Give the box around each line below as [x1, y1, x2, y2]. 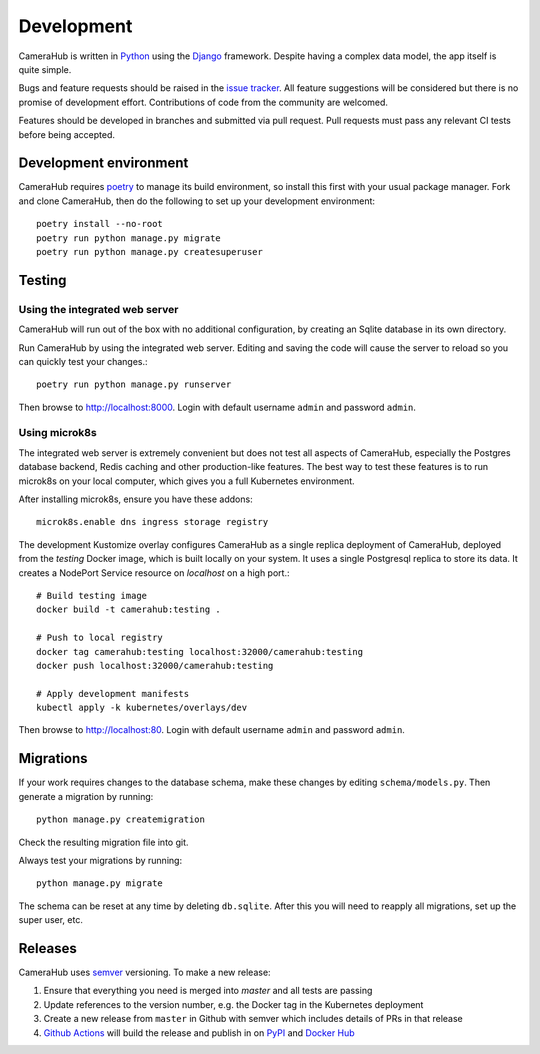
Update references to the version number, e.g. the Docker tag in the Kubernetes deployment [43, 998, 424, 1010]
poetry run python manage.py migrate [36, 232, 222, 244]
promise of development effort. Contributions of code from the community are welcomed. [18, 96, 389, 108]
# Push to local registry [36, 632, 164, 644]
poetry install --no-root [36, 218, 164, 230]
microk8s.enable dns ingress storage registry [36, 516, 269, 528]
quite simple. [18, 63, 72, 75]
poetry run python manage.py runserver [36, 379, 232, 390]
